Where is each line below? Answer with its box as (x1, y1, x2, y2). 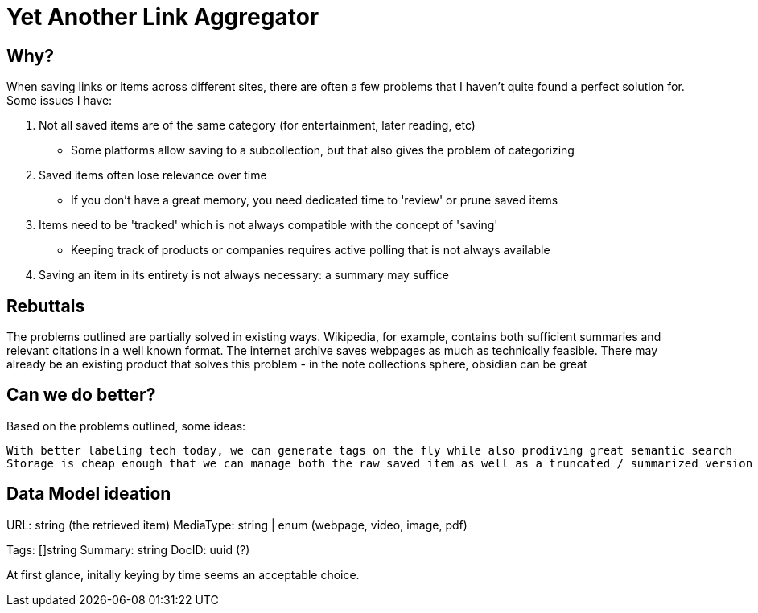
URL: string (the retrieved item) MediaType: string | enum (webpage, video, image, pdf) (6, 517, 468, 532)
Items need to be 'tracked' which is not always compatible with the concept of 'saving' (39, 218, 498, 232)
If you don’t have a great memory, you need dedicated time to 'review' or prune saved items (71, 193, 558, 208)
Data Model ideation (6, 483, 171, 504)
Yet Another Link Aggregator (6, 3, 319, 31)
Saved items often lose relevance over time (39, 168, 267, 183)
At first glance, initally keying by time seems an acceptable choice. (6, 567, 360, 582)
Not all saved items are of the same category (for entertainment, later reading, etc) (39, 118, 476, 133)
